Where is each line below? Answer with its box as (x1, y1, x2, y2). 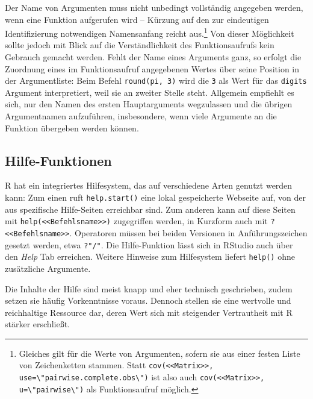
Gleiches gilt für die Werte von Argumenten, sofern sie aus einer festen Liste (19, 347, 300, 359)
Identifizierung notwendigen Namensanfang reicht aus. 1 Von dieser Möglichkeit (5, 25, 294, 39)
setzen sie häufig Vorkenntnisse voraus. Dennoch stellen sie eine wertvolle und (5, 294, 291, 307)
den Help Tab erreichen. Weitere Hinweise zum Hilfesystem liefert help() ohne (5, 250, 295, 263)
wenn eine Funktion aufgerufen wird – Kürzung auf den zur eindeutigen (5, 13, 269, 25)
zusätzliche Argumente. (5, 262, 91, 274)
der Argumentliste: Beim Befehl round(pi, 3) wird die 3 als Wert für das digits (5, 74, 307, 87)
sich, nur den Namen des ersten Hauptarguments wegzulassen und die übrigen (5, 98, 293, 110)
